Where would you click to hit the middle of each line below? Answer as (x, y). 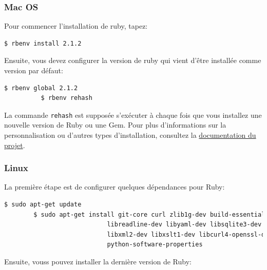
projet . (15, 145)
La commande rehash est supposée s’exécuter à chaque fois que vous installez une (133, 115)
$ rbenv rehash (66, 98)
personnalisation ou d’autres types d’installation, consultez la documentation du (130, 135)
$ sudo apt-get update (43, 205)
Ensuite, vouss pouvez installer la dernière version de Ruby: (98, 261)
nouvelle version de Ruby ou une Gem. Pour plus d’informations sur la (115, 125)
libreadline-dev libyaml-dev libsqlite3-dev (184, 225)
